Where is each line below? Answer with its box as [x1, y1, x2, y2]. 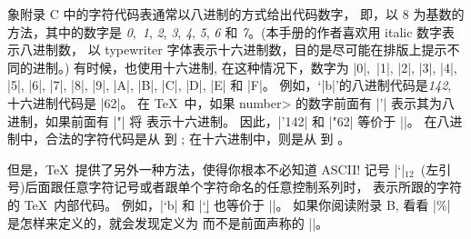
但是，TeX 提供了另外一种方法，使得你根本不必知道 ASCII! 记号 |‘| [7, 159, 406, 178]
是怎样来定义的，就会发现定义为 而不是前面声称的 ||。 [7, 213, 329, 232]
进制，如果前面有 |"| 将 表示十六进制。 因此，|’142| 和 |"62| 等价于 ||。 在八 [7, 111, 450, 130]
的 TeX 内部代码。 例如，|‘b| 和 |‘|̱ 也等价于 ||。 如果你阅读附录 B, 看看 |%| [7, 194, 451, 214]
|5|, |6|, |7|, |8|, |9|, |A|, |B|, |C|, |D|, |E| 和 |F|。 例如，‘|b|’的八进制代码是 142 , [7, 75, 452, 95]
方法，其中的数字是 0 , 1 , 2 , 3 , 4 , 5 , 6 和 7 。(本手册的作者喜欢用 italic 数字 [7, 22, 443, 41]
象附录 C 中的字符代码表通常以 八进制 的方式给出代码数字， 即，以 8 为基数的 [7, 5, 465, 23]
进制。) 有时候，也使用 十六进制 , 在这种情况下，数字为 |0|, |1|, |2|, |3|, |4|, [32, 57, 457, 76]
